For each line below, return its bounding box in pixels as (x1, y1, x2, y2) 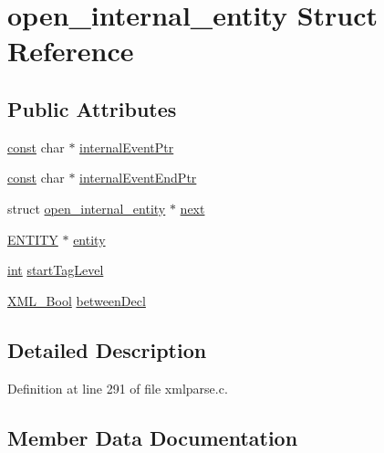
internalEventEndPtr (79, 168, 197, 187)
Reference (7, 32, 134, 69)
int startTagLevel (7, 260, 104, 279)
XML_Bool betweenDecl (7, 290, 146, 310)
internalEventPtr (79, 137, 174, 156)
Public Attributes (7, 94, 177, 122)
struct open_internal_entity (7, 198, 166, 217)
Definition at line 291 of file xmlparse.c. (7, 378, 228, 397)
